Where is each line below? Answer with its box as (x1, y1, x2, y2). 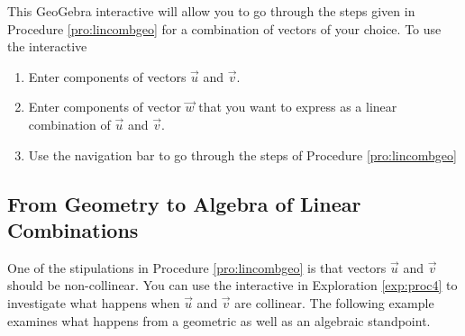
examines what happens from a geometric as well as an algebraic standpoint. (7, 311, 431, 330)
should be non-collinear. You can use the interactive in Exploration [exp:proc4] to (7, 276, 458, 295)
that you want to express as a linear (198, 97, 397, 116)
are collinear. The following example (234, 293, 434, 312)
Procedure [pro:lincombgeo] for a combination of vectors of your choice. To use (7, 19, 442, 38)
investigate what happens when (7, 293, 180, 312)
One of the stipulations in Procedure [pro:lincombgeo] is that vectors (7, 258, 387, 277)
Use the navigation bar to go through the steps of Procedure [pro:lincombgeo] (28, 145, 457, 164)
